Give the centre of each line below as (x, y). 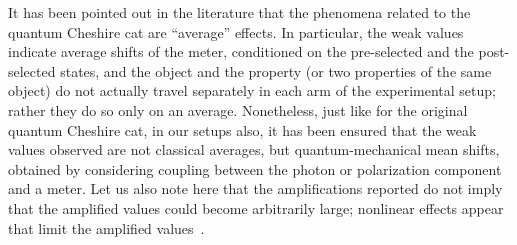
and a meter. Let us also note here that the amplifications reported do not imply (255, 188)
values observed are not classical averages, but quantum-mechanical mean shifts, (254, 149)
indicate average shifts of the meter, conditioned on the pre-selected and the (241, 51)
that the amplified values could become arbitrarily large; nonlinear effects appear (256, 207)
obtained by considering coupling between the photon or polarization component (255, 168)
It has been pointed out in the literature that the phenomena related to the (239, 12)
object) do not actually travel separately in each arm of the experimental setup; (252, 90)
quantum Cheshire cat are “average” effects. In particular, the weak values (236, 31)
